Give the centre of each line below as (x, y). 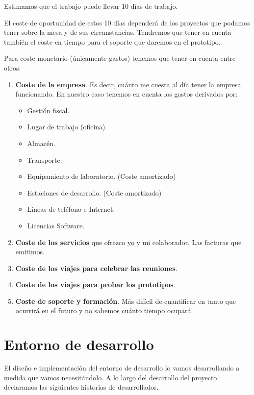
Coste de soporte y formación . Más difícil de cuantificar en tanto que (126, 301)
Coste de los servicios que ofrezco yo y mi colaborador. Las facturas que (128, 242)
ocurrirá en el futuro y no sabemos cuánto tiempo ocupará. (104, 310)
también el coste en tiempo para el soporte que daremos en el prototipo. (112, 41)
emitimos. (30, 252)
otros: (13, 67)
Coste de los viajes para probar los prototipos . (95, 284)
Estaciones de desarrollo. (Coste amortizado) (94, 192)
